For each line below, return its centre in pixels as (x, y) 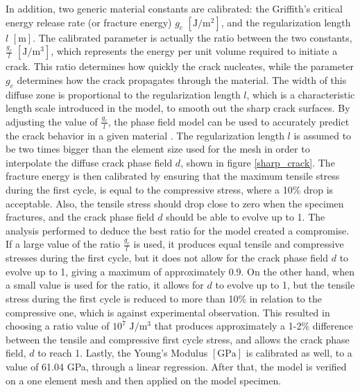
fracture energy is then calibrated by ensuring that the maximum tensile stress (173, 176)
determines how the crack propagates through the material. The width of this (182, 79)
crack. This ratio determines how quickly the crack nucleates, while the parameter (180, 66)
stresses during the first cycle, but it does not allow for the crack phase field (167, 258)
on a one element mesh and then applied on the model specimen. (144, 380)
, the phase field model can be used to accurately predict (229, 121)
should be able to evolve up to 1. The (246, 217)
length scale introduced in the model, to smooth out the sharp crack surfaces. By (178, 108)
